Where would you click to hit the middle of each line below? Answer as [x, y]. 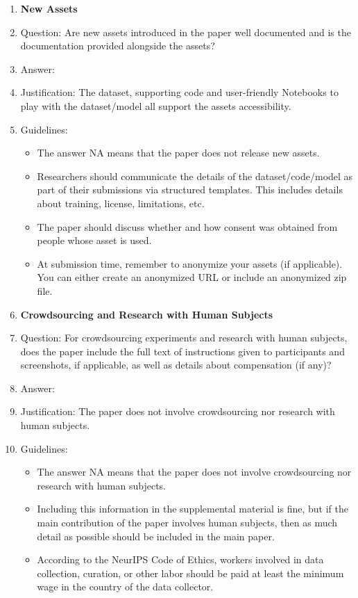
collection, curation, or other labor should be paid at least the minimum [190, 573]
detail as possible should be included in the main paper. [156, 536]
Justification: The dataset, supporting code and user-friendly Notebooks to [179, 92]
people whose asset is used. [94, 240]
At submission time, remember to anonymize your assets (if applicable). [190, 263]
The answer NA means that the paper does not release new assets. [178, 153]
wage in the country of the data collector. [125, 587]
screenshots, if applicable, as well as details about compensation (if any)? [176, 365]
